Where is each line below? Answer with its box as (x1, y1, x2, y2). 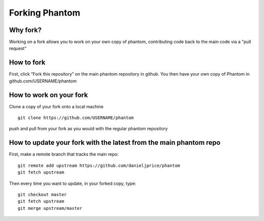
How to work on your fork (9, 91, 88, 99)
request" (9, 45, 27, 51)
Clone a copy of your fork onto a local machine (9, 103, 104, 109)
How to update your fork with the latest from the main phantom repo (9, 139, 221, 147)
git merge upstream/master (18, 205, 83, 211)
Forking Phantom (9, 7, 81, 18)
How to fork (9, 59, 46, 67)
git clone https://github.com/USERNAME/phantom (18, 115, 134, 121)
